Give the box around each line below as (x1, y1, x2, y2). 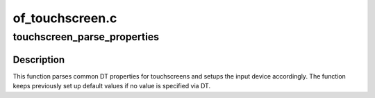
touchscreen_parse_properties (12, 31, 160, 43)
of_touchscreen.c (12, 10, 117, 26)
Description (12, 54, 65, 65)
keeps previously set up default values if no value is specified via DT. (12, 82, 211, 90)
